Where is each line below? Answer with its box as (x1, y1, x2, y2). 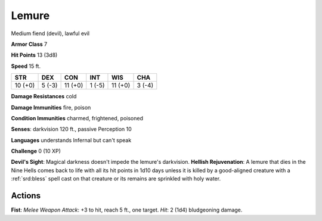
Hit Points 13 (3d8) (11, 51, 58, 59)
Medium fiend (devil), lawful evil (11, 30, 89, 37)
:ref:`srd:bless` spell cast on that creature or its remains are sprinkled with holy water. (11, 175, 221, 182)
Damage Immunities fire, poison (11, 104, 91, 111)
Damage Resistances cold (11, 93, 77, 100)
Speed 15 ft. (11, 63, 41, 70)
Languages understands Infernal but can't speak (11, 136, 132, 144)
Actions (11, 191, 41, 201)
